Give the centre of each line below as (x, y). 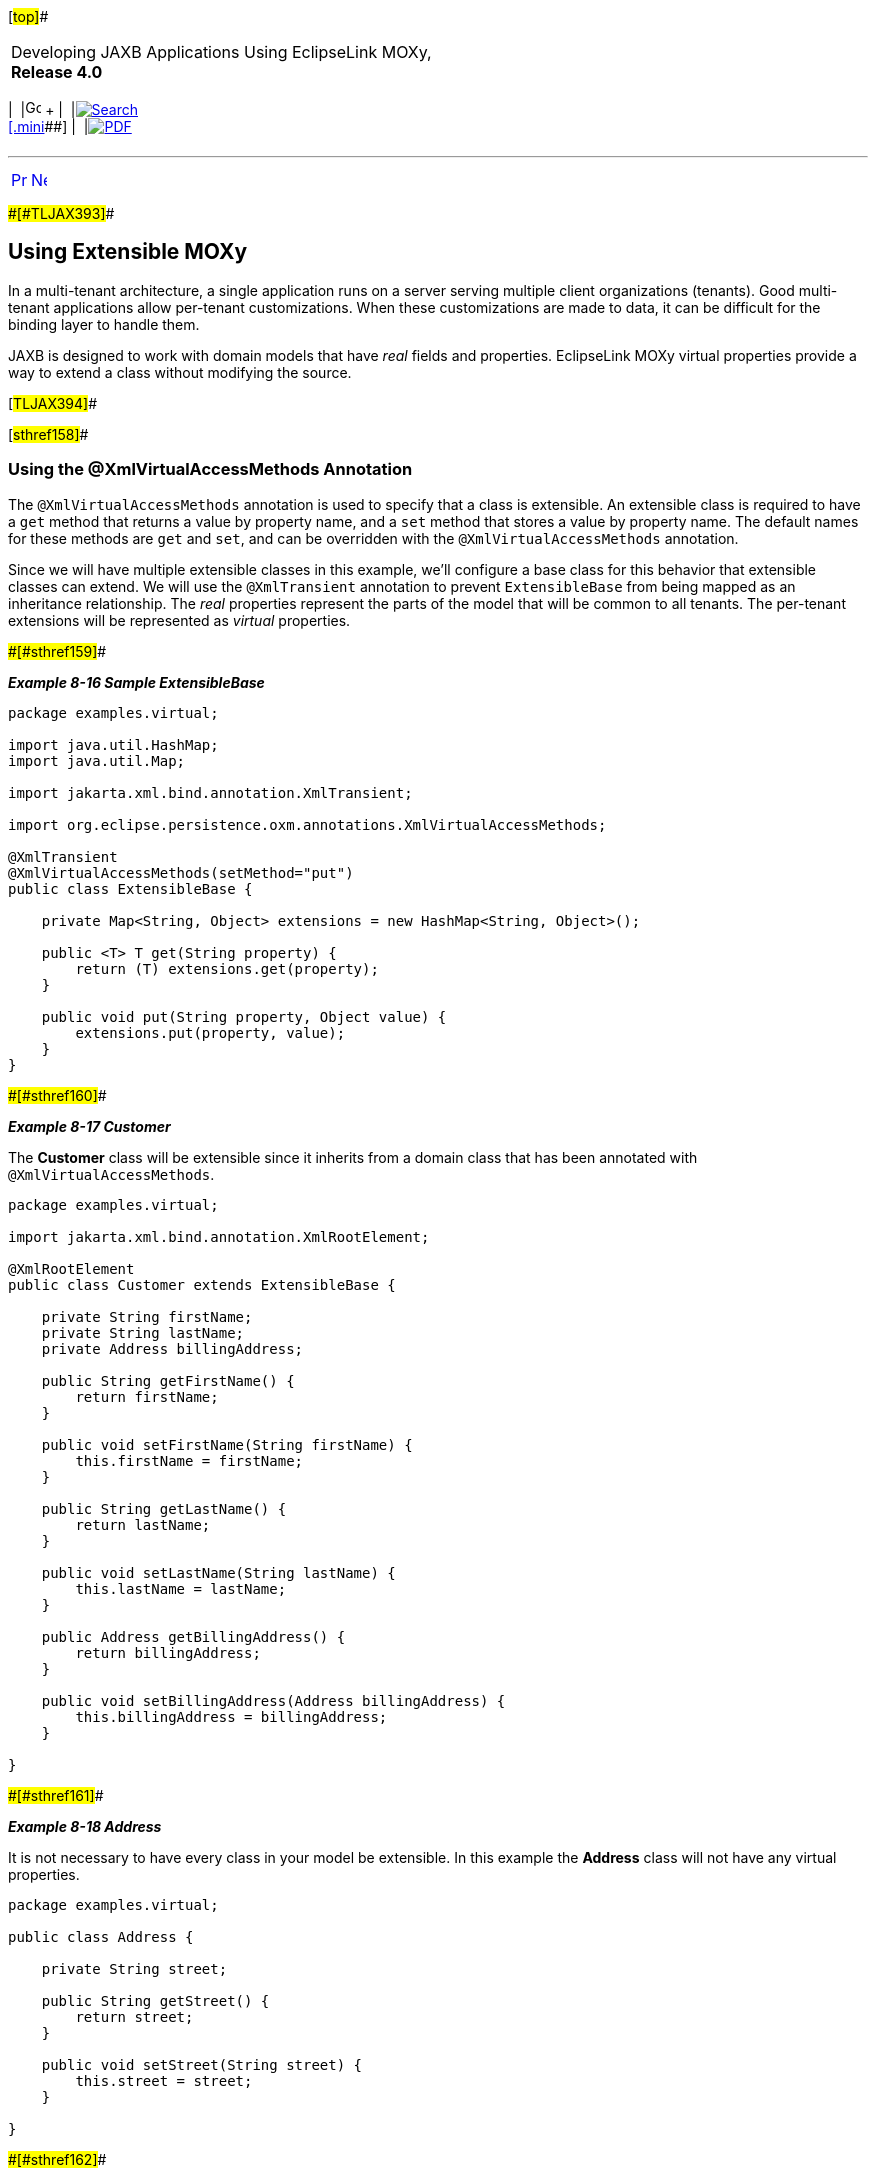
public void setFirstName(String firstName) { (227, 1444)
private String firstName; (147, 1316)
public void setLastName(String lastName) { (218, 1572)
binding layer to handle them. (104, 324)
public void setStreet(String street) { (202, 2064)
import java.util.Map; (97, 760)
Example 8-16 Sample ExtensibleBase (136, 682)
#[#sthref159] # (57, 651)
